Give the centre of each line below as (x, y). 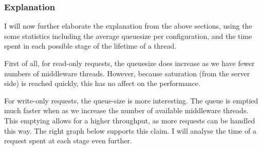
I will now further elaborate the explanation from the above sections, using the (128, 26)
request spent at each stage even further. (68, 141)
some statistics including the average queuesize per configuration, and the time (128, 36)
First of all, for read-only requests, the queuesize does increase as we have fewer (129, 63)
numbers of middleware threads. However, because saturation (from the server (127, 73)
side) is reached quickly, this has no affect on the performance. (102, 83)
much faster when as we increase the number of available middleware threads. (126, 110)
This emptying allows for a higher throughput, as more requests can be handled (130, 120)
